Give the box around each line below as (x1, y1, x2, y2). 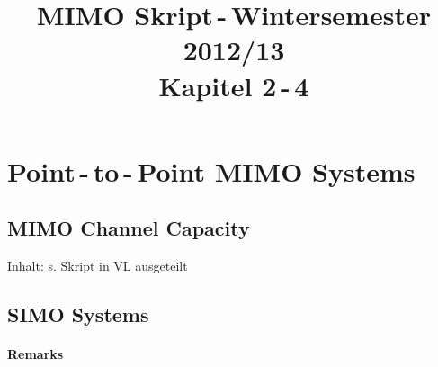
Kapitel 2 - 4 (158, 67, 309, 103)
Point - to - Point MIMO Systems (7, 152, 416, 189)
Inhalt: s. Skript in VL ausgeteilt (7, 256, 188, 275)
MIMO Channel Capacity (7, 214, 250, 242)
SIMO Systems (7, 300, 149, 328)
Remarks (7, 345, 64, 363)
